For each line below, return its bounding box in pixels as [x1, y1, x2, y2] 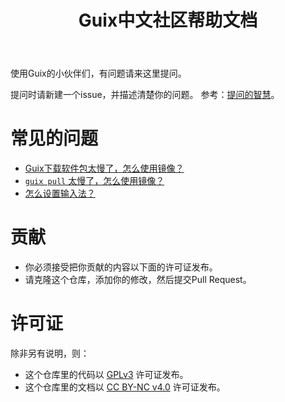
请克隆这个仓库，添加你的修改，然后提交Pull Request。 [24, 274, 252, 286]
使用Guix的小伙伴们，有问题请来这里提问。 [10, 67, 187, 80]
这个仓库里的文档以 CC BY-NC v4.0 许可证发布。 [24, 381, 226, 393]
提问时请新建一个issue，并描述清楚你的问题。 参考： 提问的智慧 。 [10, 89, 280, 101]
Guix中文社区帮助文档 [78, 9, 258, 32]
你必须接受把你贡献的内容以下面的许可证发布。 [24, 261, 218, 273]
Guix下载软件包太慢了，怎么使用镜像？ [24, 162, 185, 175]
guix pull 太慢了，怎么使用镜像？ [24, 175, 165, 187]
